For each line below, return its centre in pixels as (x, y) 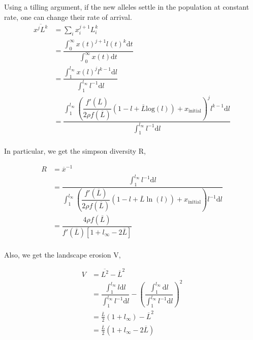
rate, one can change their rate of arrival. (68, 17)
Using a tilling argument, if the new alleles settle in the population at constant (127, 7)
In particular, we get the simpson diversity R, (75, 151)
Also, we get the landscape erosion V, (62, 254)
